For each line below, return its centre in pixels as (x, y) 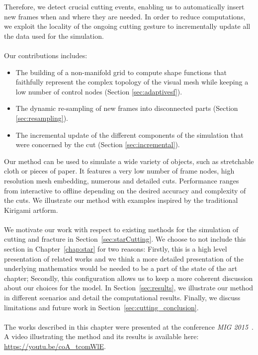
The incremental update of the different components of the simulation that (129, 134)
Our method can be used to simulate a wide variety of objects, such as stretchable (129, 161)
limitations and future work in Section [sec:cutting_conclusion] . (101, 307)
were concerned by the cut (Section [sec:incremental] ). (98, 144)
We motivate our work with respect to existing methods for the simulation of (121, 229)
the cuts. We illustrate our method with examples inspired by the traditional (121, 200)
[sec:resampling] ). (42, 118)
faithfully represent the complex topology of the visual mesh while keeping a (132, 82)
